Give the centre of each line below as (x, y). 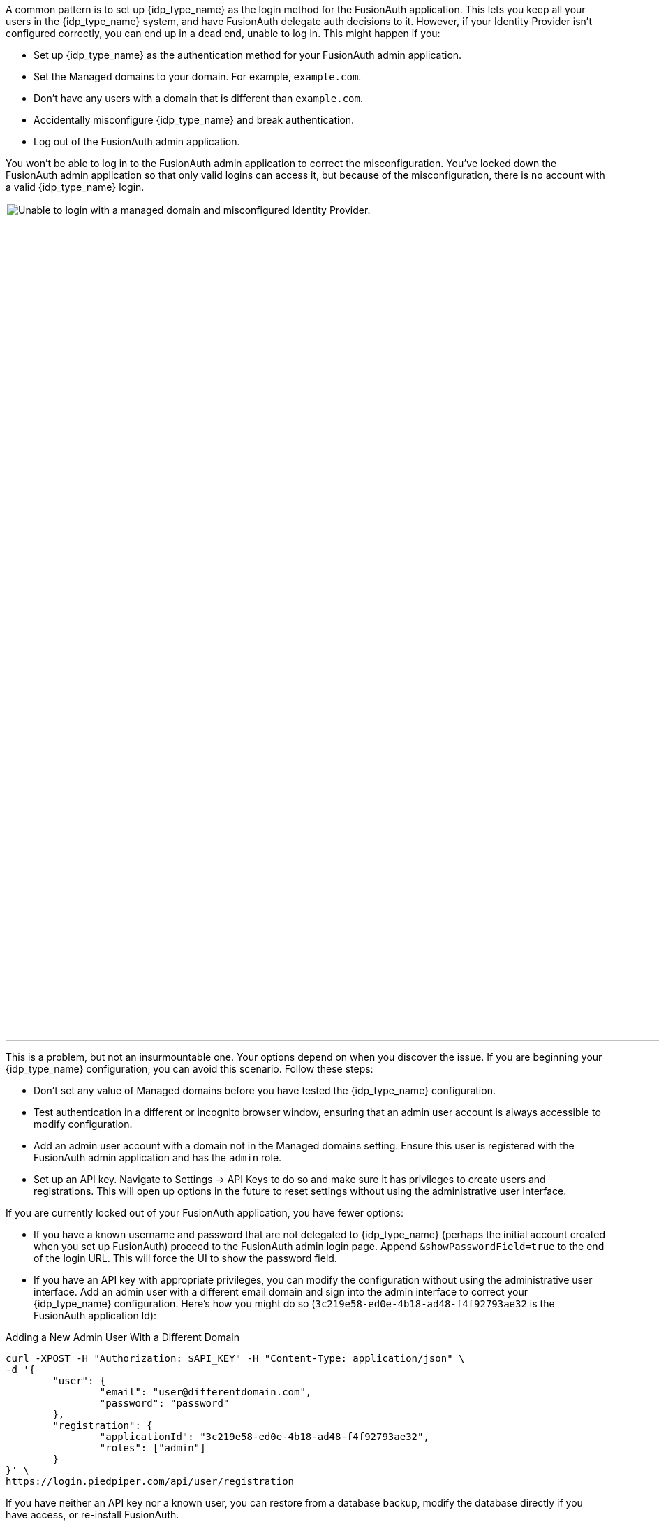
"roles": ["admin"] (153, 1448)
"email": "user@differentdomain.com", (206, 1392)
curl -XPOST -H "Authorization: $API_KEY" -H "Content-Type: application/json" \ (235, 1358)
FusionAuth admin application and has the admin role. (158, 1157)
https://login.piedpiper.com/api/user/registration (150, 1481)
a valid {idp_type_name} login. (75, 187)
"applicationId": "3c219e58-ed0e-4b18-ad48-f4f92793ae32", (264, 1437)
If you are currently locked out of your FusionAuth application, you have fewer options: (205, 1213)
